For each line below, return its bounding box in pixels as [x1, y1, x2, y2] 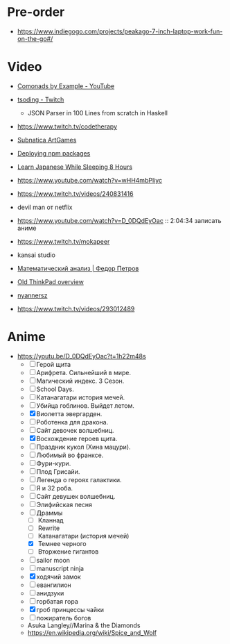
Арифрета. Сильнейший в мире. [36, 368, 132, 377]
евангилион [36, 581, 71, 589]
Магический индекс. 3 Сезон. [36, 377, 125, 385]
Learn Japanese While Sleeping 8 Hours [17, 163, 133, 171]
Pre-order [7, 4, 65, 20]
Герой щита [36, 360, 71, 368]
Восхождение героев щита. [36, 434, 118, 443]
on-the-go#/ [17, 34, 53, 42]
